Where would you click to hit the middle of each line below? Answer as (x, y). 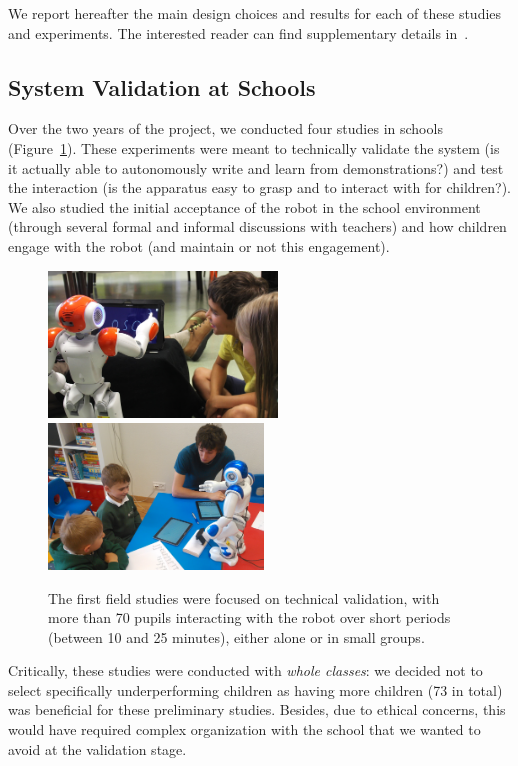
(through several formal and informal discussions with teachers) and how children (257, 226)
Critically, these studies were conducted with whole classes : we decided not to (245, 670)
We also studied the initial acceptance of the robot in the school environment (244, 206)
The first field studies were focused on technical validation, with (244, 597)
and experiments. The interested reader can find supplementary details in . (238, 32)
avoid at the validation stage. (97, 748)
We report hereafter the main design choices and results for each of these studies (255, 13)
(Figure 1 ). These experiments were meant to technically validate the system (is (254, 147)
